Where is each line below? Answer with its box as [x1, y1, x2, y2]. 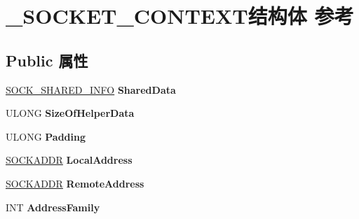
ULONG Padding [6, 129, 86, 143]
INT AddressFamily [6, 199, 100, 214]
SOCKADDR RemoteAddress [6, 176, 144, 190]
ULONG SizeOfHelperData [6, 106, 135, 120]
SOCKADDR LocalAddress [6, 153, 133, 167]
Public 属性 [6, 49, 88, 71]
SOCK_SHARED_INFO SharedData [6, 82, 176, 97]
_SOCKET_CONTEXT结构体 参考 [6, 1, 354, 30]
